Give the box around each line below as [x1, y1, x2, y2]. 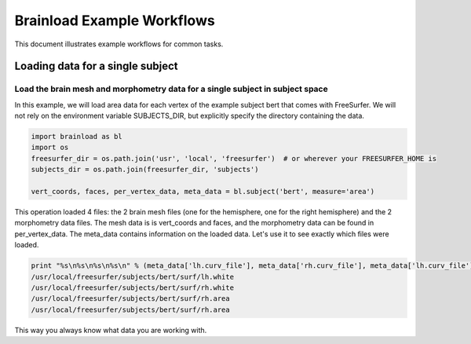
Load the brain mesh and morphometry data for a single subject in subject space [14, 83, 329, 94]
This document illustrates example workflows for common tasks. [14, 39, 224, 49]
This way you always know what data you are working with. [14, 325, 207, 335]
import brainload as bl [31, 132, 123, 141]
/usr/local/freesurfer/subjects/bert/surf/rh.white [31, 283, 235, 292]
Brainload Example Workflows [14, 12, 215, 29]
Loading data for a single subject [14, 60, 178, 73]
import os [31, 143, 69, 152]
